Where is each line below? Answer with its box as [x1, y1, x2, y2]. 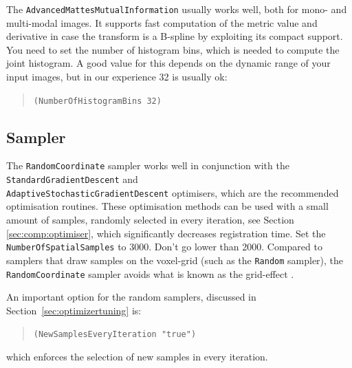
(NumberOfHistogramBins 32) [33, 96, 162, 106]
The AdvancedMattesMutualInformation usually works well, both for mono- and [6, 2, 347, 16]
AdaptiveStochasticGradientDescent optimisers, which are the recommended [6, 185, 339, 199]
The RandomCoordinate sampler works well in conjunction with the [6, 158, 289, 173]
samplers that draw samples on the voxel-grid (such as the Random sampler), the [6, 252, 344, 267]
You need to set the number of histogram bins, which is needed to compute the [6, 42, 340, 56]
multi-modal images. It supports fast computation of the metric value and [6, 15, 318, 30]
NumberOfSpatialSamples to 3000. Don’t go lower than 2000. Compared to [6, 239, 322, 254]
